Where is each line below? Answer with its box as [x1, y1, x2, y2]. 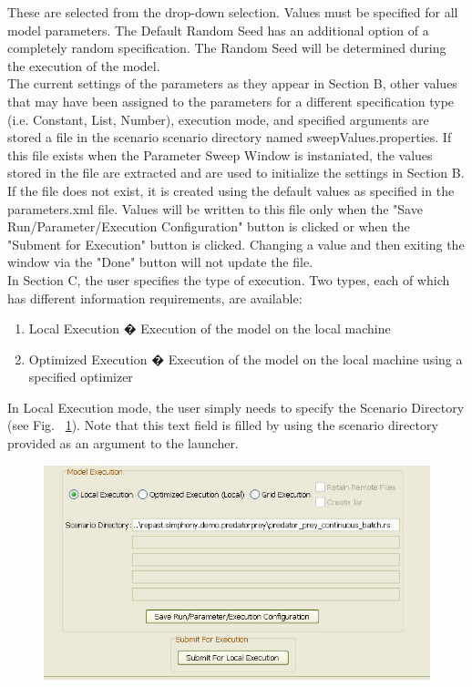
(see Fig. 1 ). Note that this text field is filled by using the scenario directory [7, 415, 438, 435]
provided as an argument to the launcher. [7, 434, 239, 453]
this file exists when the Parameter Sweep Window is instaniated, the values [7, 145, 433, 164]
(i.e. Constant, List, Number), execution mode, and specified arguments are [7, 109, 429, 128]
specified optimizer [28, 367, 133, 386]
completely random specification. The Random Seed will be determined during [7, 38, 446, 57]
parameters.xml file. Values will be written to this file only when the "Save [7, 199, 423, 218]
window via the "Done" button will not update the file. [7, 252, 313, 272]
